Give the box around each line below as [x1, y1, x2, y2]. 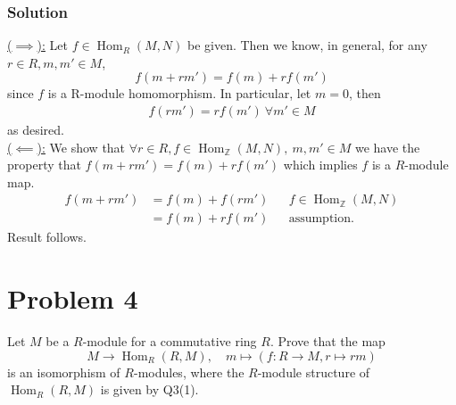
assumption [288, 212, 352, 226]
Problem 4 [7, 280, 138, 317]
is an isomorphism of [7, 362, 120, 381]
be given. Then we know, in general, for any [187, 36, 427, 54]
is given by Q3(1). [100, 380, 199, 399]
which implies [283, 155, 358, 174]
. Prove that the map [269, 332, 386, 351]
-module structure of [257, 362, 370, 381]
